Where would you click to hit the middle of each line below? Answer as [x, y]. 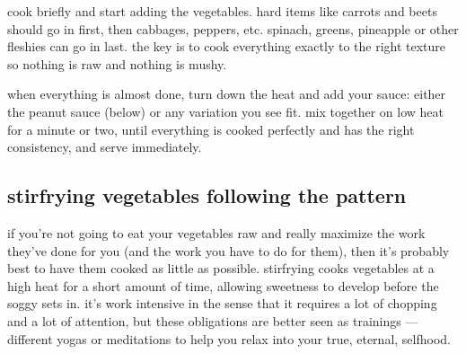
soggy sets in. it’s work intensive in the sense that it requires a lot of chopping [222, 303]
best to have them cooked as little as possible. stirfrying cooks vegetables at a [221, 268]
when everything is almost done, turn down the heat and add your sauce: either [227, 94]
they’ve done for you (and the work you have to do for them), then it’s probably [229, 250]
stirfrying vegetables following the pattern [207, 195]
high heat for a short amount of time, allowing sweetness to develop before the [223, 285]
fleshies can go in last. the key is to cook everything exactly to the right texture [227, 46]
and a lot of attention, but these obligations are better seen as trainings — [213, 320]
